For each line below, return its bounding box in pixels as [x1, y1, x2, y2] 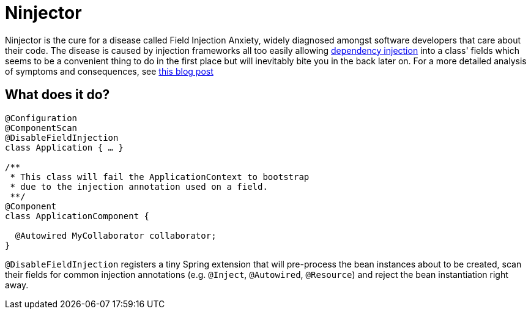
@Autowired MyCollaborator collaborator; [15, 230, 217, 241]
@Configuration [5, 113, 78, 123]
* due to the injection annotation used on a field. [10, 181, 268, 192]
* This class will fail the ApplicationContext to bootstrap [10, 171, 310, 182]
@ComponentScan [5, 122, 78, 133]
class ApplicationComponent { [5, 211, 150, 221]
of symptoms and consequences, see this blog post [5, 65, 214, 77]
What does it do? [5, 87, 110, 103]
